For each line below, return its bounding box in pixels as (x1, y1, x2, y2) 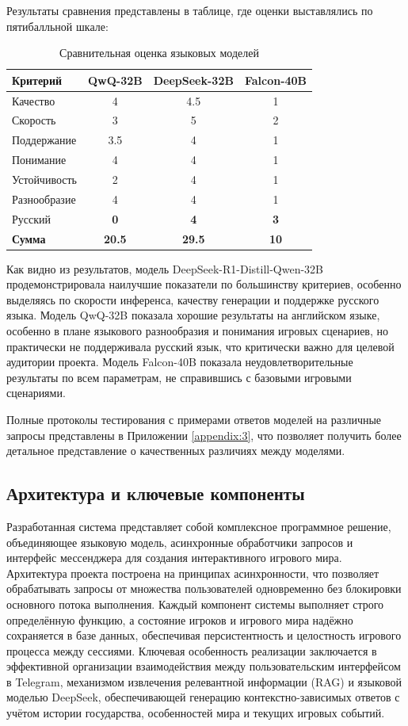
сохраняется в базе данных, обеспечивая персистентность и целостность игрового (6, 627, 402, 644)
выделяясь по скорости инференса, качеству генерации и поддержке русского (6, 291, 379, 308)
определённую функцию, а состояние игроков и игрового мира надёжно (6, 611, 353, 628)
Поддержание (12, 132, 77, 148)
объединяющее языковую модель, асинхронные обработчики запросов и (6, 533, 353, 550)
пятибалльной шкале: (6, 17, 109, 34)
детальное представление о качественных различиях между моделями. (6, 442, 345, 459)
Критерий (12, 71, 63, 88)
